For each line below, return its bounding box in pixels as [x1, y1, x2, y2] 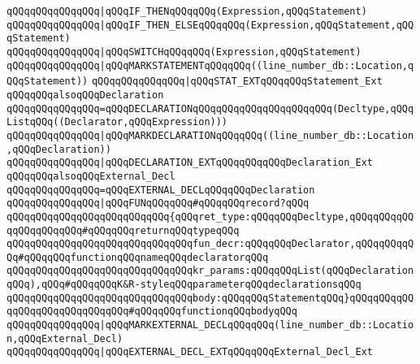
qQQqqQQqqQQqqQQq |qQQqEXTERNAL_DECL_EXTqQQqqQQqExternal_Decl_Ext [6, 346, 374, 358]
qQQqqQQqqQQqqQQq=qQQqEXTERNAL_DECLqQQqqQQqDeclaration [6, 184, 315, 196]
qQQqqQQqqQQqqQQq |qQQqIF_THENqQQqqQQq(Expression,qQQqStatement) [6, 6, 367, 17]
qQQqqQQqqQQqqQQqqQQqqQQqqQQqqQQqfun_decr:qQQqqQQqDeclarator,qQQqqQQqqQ [6, 238, 414, 250]
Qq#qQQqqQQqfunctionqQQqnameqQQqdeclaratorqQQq [6, 251, 269, 263]
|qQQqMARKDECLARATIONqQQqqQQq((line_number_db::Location [99, 129, 414, 141]
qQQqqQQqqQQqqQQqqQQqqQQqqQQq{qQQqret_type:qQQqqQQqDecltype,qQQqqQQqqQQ [6, 210, 414, 223]
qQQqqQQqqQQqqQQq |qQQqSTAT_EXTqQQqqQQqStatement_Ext [91, 76, 383, 88]
